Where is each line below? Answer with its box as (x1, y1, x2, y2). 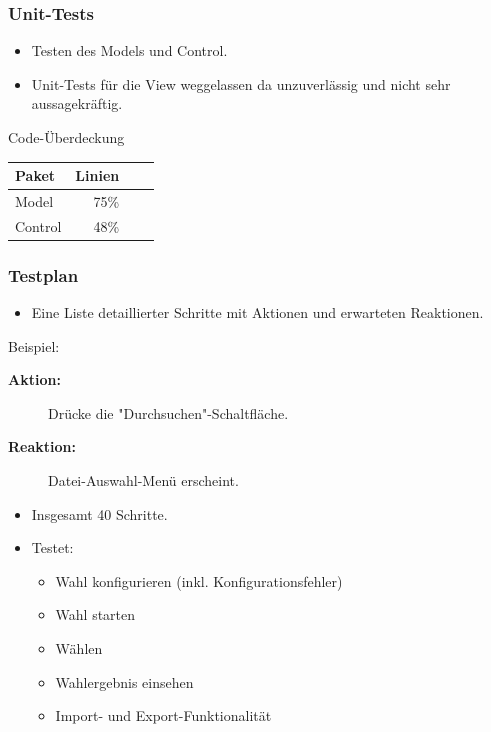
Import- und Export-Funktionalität (55, 705, 272, 726)
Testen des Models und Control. (31, 40, 228, 61)
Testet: (31, 537, 74, 558)
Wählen (55, 638, 103, 659)
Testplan (8, 262, 79, 287)
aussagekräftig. (31, 93, 123, 114)
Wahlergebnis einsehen (55, 671, 194, 692)
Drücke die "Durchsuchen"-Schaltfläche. (48, 402, 289, 423)
